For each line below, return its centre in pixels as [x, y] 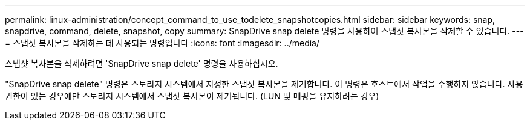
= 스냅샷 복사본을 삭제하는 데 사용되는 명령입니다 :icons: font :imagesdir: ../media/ [162, 43]
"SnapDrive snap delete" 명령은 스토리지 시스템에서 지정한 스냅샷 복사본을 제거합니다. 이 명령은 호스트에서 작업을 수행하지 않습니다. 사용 [264, 84]
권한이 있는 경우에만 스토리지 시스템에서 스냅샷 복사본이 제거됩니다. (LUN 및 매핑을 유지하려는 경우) [192, 96]
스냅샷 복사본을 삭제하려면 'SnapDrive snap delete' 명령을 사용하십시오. [142, 63]
